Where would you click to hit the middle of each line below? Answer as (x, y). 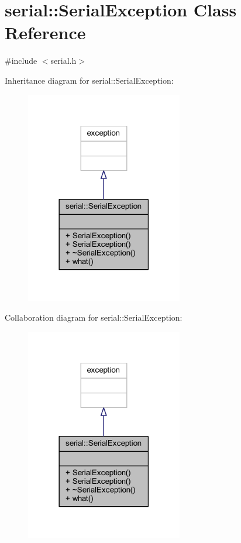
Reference (45, 32)
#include (21, 61)
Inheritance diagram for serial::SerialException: (89, 80)
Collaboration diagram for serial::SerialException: (94, 317)
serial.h (63, 61)
